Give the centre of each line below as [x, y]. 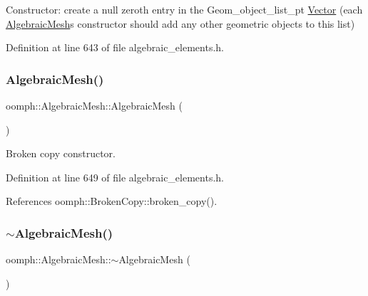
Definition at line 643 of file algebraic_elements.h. [115, 47]
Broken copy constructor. [61, 153]
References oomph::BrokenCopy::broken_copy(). [112, 201]
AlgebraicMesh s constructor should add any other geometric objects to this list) [180, 23]
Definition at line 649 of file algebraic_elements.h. [115, 177]
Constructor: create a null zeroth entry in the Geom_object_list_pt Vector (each [184, 9]
